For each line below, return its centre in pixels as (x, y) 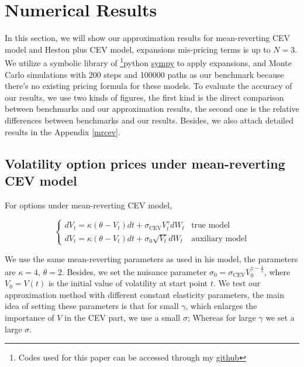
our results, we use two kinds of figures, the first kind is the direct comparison (144, 97)
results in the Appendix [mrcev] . (63, 131)
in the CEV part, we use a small (122, 317)
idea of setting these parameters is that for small (92, 306)
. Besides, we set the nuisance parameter (134, 271)
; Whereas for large (222, 317)
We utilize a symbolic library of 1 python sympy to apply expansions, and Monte (148, 62)
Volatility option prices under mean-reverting (145, 163)
